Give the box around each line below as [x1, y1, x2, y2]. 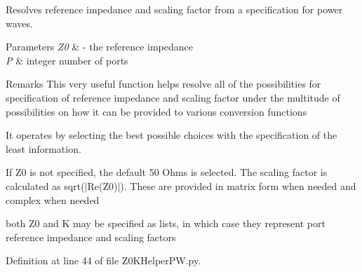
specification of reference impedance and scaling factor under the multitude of [6, 90, 340, 104]
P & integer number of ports [6, 53, 128, 67]
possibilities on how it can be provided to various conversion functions [6, 104, 307, 118]
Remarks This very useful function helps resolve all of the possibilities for [6, 76, 321, 91]
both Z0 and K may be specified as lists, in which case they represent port [6, 216, 326, 231]
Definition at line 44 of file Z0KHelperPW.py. [6, 253, 201, 268]
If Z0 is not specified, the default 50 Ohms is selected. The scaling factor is [6, 165, 328, 179]
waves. [6, 15, 33, 30]
